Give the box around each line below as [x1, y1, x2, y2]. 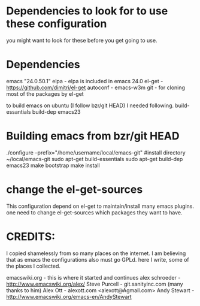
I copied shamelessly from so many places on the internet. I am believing [6, 250, 186, 257]
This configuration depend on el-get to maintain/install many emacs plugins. [6, 202, 195, 210]
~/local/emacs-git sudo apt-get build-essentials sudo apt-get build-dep [6, 155, 183, 162]
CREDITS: [6, 229, 56, 243]
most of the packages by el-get [6, 90, 84, 97]
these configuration [6, 17, 107, 31]
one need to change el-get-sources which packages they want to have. [6, 208, 183, 216]
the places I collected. [6, 262, 61, 269]
